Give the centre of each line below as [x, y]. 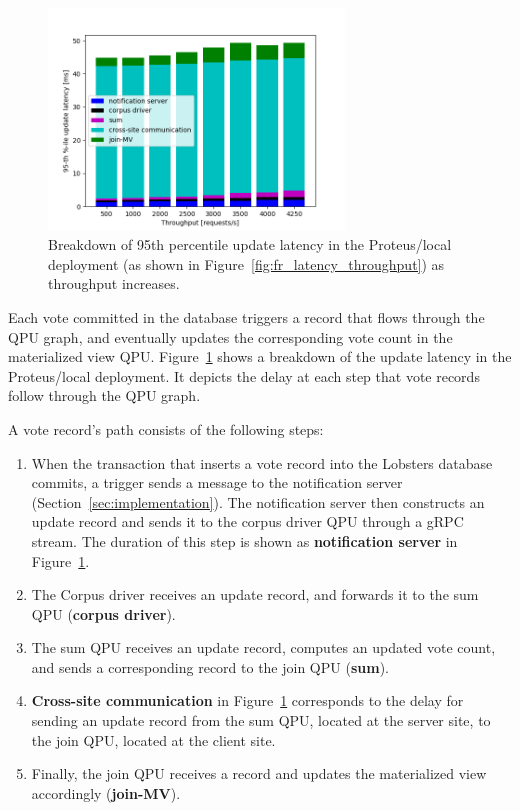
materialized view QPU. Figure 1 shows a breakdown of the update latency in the [260, 356]
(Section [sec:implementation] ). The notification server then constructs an [258, 501]
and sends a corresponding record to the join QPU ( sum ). [210, 666]
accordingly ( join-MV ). [106, 792]
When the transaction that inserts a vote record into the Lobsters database [262, 462]
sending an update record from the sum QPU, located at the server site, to [261, 720]
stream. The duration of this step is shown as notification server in [244, 540]
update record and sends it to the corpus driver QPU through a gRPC [247, 521]
